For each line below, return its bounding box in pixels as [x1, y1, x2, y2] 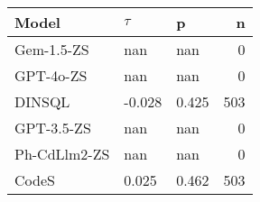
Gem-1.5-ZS [14, 39, 89, 60]
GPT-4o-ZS [14, 65, 88, 86]
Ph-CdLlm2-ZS [14, 143, 110, 164]
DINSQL [14, 91, 70, 112]
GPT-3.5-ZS [14, 117, 91, 138]
